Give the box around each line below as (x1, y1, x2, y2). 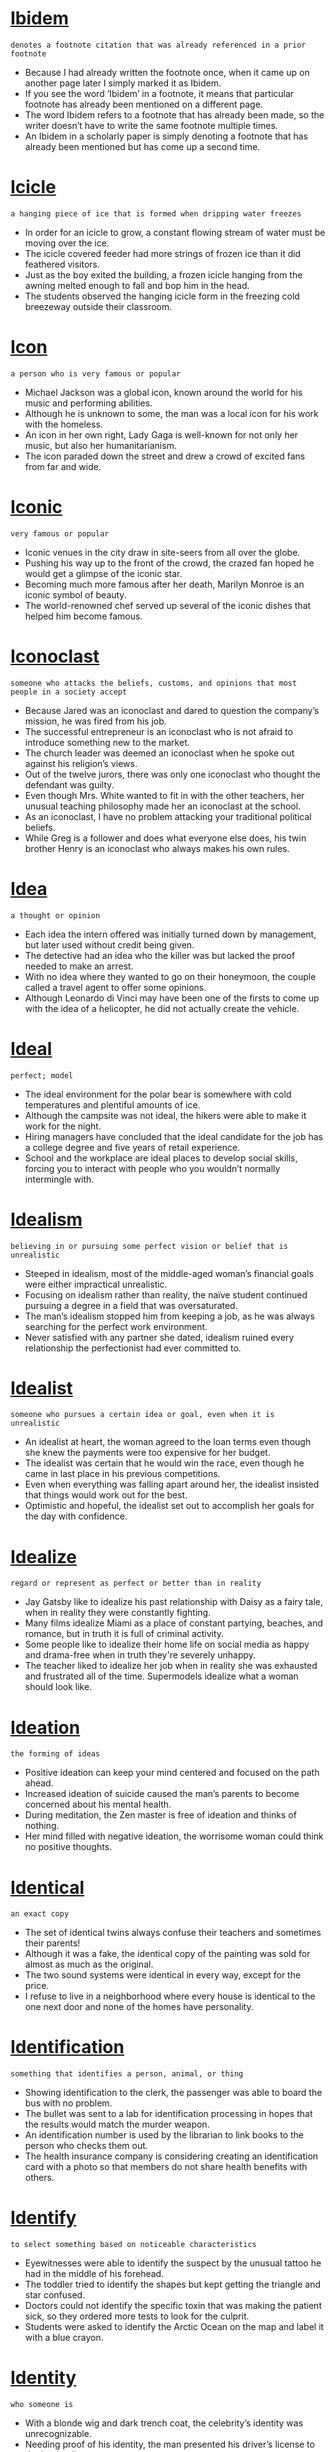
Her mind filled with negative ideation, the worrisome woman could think (24, 1830, 324, 1842)
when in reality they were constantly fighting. (24, 1607, 212, 1619)
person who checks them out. (24, 2140, 148, 2152)
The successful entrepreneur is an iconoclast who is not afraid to (24, 725, 293, 737)
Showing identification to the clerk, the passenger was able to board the (24, 2087, 323, 2099)
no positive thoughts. (24, 1841, 113, 1853)
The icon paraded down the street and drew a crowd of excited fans (24, 450, 306, 462)
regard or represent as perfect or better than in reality (10, 1578, 262, 1589)
